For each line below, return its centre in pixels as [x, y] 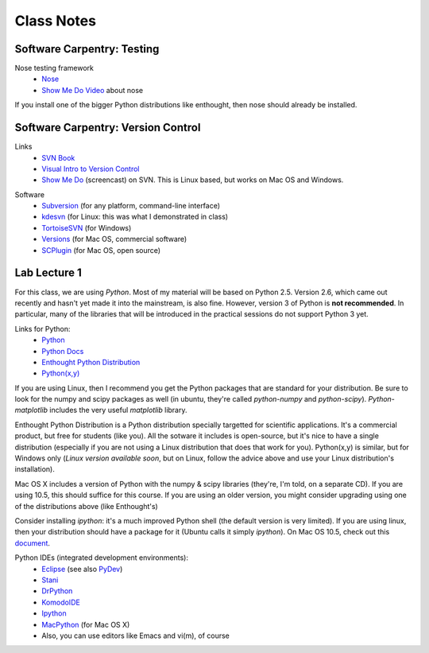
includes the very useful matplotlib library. [118, 410]
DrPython [57, 591]
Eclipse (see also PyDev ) [82, 569]
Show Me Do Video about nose [92, 90]
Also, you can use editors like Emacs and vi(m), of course [136, 636]
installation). [35, 469]
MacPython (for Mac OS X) [86, 624]
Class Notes [56, 21]
